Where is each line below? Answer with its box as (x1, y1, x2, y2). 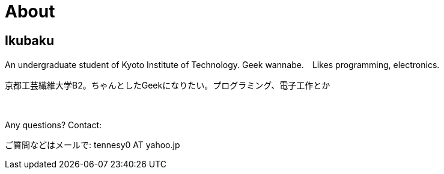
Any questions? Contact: (5, 120, 102, 131)
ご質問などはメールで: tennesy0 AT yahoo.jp (5, 140, 180, 151)
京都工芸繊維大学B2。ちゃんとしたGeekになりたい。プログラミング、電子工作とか (5, 80, 330, 91)
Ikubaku (5, 33, 55, 48)
